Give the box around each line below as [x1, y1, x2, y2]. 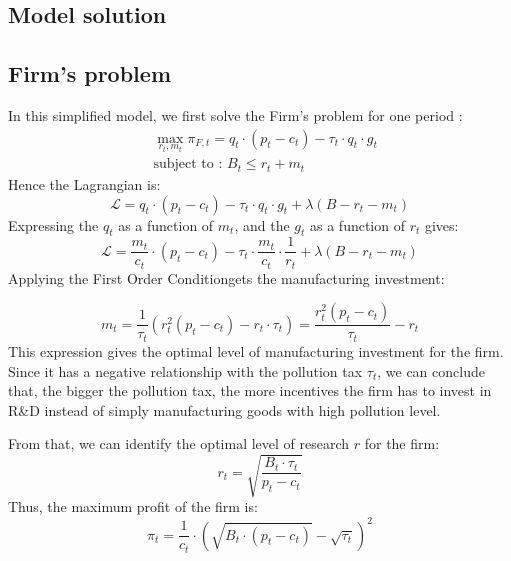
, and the [234, 214, 290, 235]
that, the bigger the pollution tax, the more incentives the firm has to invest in [8, 380, 492, 401]
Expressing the [8, 214, 99, 235]
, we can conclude [377, 360, 485, 381]
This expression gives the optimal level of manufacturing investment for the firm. [8, 340, 504, 361]
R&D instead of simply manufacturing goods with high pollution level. [8, 399, 441, 420]
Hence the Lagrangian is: [8, 173, 161, 194]
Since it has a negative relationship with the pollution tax [8, 360, 363, 381]
